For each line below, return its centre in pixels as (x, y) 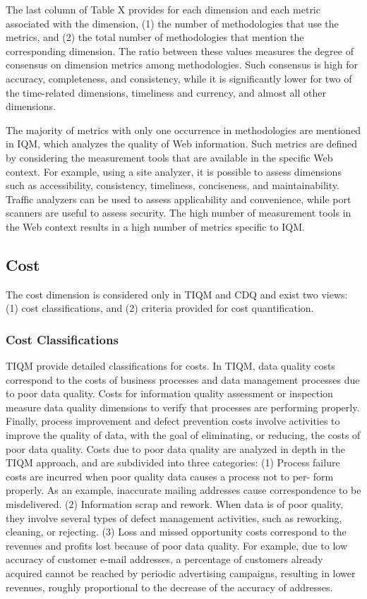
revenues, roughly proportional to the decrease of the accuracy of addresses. (169, 587)
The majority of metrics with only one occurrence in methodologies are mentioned (183, 129)
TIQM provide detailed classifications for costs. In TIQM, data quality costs (170, 366)
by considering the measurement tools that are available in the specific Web (169, 157)
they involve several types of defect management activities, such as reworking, (174, 518)
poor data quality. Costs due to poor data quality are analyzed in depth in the (175, 448)
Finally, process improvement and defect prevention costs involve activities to (173, 421)
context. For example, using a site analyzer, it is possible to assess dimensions (174, 171)
